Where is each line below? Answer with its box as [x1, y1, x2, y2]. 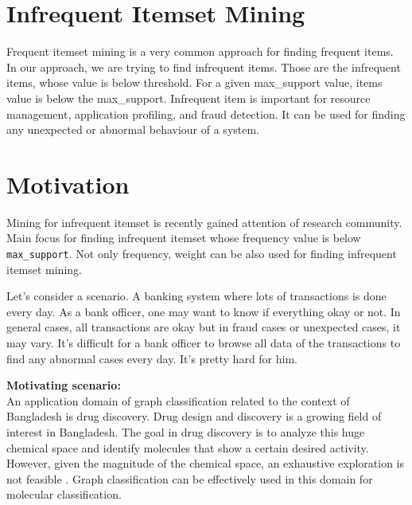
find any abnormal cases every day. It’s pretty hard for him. [6, 350, 298, 366]
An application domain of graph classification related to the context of [6, 392, 350, 409]
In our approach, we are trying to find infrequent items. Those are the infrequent [6, 58, 401, 75]
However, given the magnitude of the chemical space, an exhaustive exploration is [6, 455, 404, 472]
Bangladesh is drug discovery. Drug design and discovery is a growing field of [6, 408, 382, 425]
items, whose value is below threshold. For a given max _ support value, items [6, 74, 383, 91]
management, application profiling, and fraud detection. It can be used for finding [6, 105, 406, 122]
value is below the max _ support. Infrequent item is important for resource [6, 89, 371, 106]
